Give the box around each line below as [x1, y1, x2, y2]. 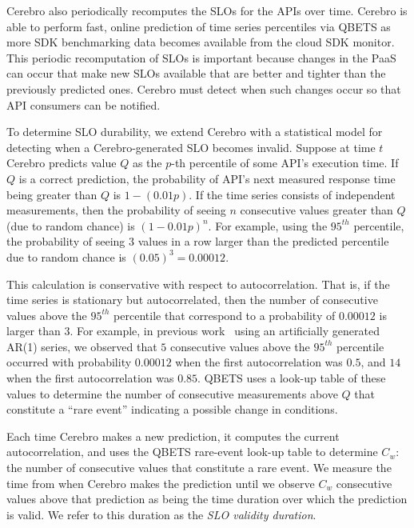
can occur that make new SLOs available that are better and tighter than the [6, 65, 386, 82]
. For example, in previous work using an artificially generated [70, 322, 380, 339]
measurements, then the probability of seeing [6, 202, 226, 218]
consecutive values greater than [240, 202, 393, 218]
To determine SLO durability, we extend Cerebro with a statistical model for [6, 123, 383, 140]
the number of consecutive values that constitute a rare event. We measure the [6, 459, 392, 476]
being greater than [6, 186, 98, 202]
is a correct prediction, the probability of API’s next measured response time [18, 170, 396, 186]
